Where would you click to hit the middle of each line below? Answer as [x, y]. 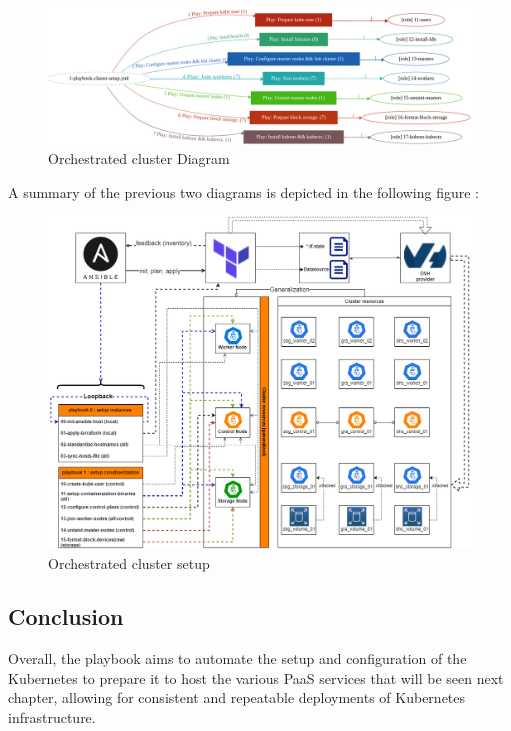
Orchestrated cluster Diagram [139, 158]
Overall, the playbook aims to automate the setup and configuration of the [237, 658]
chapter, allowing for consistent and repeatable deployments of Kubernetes [237, 697]
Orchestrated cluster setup [129, 562]
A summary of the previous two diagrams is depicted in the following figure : [244, 191]
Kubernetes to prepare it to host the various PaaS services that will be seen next [256, 677]
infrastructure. [52, 717]
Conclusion [66, 616]
